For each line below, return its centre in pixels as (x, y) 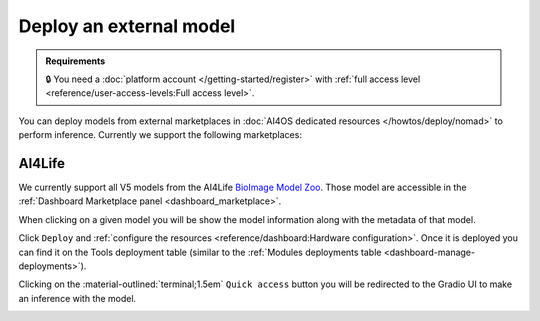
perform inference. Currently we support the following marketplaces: (160, 135)
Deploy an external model (127, 26)
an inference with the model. (77, 298)
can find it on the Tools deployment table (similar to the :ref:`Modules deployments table (200, 252)
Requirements (75, 61)
